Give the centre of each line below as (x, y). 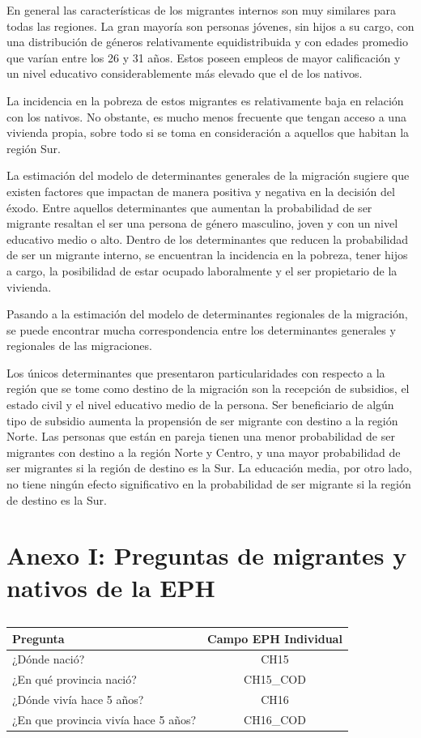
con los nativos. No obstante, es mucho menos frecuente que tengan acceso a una (206, 116)
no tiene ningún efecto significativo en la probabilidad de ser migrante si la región (209, 484)
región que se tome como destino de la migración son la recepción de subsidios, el (208, 388)
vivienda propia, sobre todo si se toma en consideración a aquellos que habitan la (208, 132)
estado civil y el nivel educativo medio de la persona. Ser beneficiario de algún (200, 405)
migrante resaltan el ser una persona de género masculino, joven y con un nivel (202, 223)
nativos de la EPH (111, 587)
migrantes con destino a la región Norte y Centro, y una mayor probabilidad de (204, 452)
